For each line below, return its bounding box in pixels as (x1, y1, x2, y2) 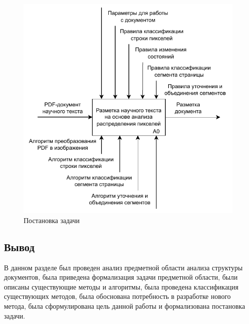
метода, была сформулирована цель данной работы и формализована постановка (4, 301, 245, 311)
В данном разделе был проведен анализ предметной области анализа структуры (4, 262, 243, 272)
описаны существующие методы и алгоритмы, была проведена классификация (4, 281, 239, 292)
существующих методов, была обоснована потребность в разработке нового (4, 291, 231, 301)
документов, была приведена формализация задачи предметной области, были (4, 272, 238, 282)
